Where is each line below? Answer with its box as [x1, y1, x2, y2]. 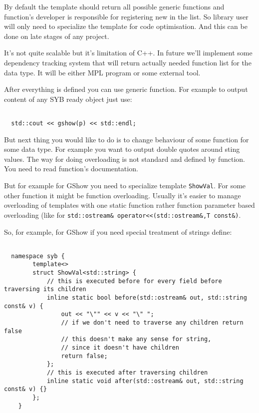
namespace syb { [11, 252, 65, 260]
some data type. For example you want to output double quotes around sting [4, 144, 240, 154]
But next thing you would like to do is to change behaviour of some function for [4, 134, 249, 144]
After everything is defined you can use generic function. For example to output [4, 84, 248, 94]
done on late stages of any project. [4, 30, 109, 41]
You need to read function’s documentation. [4, 163, 138, 174]
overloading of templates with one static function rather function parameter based [4, 200, 255, 210]
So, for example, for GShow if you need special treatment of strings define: [4, 226, 232, 237]
